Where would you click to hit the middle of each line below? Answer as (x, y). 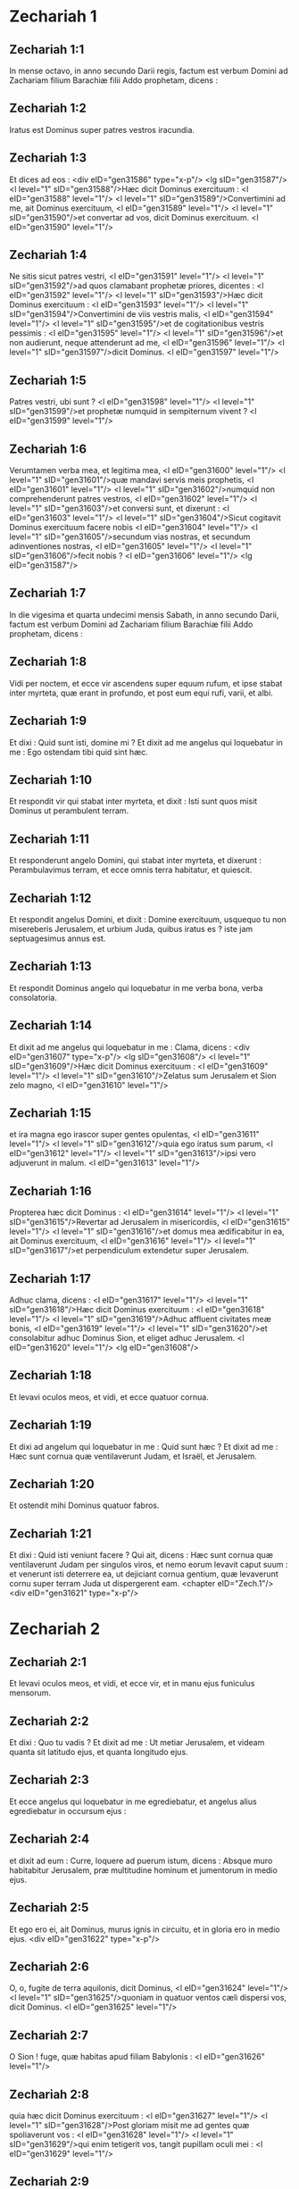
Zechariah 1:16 (50, 1190)
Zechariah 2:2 (49, 1721)
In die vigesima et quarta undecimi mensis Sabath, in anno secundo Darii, (144, 614)
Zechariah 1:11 (49, 839)
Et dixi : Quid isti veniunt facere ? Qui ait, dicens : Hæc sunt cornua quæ (141, 1555)
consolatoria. (33, 997)
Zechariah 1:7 (48, 593)
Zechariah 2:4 (50, 1839)
